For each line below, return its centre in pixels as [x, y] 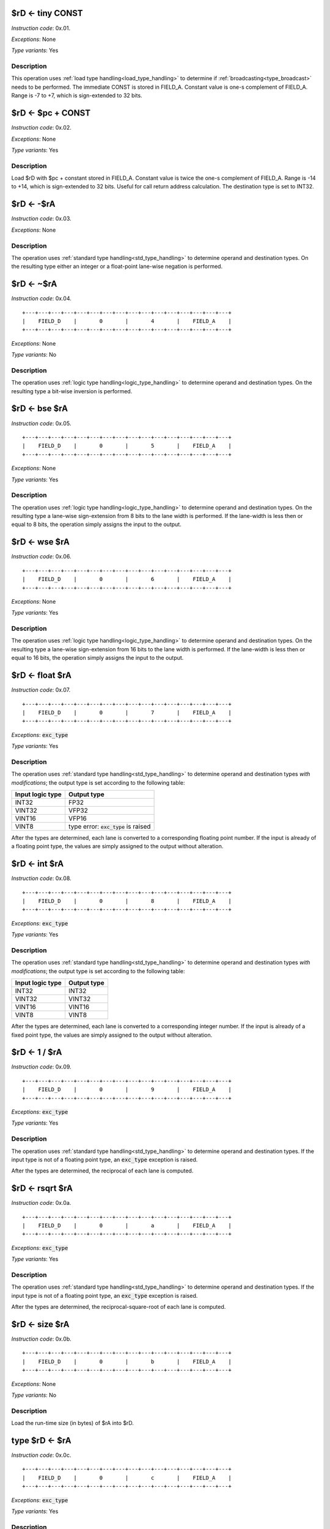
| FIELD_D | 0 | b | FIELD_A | [127, 1361]
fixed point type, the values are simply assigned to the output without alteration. [112, 1035]
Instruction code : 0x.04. [41, 298]
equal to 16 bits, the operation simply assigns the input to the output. [97, 658]
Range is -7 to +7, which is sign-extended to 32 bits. [77, 95]
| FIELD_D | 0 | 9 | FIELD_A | [127, 1090]
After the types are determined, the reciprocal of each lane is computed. [102, 1171]
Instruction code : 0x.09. [41, 1067]
